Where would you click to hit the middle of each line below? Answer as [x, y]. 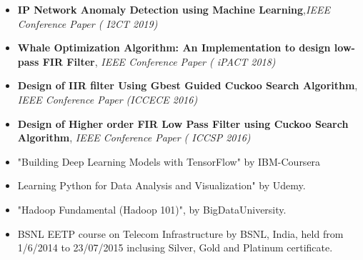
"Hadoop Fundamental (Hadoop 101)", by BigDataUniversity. [152, 209]
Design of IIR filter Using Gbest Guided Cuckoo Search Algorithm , [188, 85]
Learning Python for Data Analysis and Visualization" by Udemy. [161, 185]
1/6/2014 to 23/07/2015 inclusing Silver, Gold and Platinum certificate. [175, 247]
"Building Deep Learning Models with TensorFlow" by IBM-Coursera [169, 161]
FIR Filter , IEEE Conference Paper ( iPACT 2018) [159, 61]
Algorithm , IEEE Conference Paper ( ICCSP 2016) [134, 137]
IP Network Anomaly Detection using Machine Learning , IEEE [174, 9]
